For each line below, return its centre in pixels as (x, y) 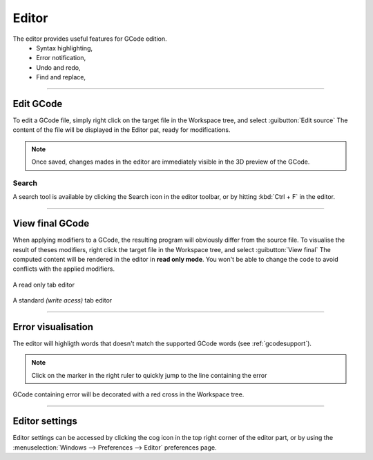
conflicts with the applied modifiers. (64, 269)
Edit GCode (38, 104)
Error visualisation (53, 327)
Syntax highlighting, (65, 48)
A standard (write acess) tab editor (63, 300)
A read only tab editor (44, 285)
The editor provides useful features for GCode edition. (90, 39)
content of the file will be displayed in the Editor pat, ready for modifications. (122, 130)
